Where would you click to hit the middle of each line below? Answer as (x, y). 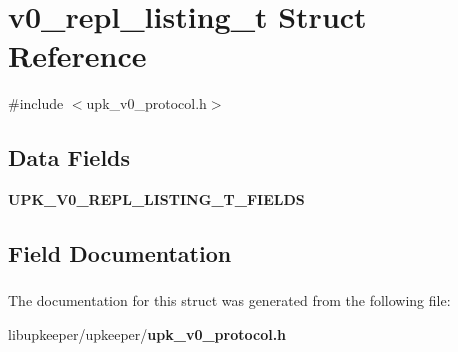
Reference (77, 55)
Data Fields (69, 157)
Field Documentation (120, 253)
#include (36, 103)
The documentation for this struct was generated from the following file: (229, 300)
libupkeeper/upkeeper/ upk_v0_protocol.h (147, 334)
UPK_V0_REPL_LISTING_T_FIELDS (156, 199)
